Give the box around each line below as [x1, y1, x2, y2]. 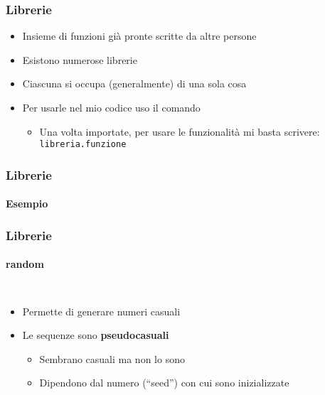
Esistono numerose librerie [22, 52, 137, 67]
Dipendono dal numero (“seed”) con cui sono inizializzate [39, 375, 289, 390]
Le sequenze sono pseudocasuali [22, 328, 169, 342]
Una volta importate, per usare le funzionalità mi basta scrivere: [39, 124, 320, 139]
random [6, 256, 44, 271]
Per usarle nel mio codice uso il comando [22, 100, 201, 114]
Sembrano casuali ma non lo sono [39, 351, 185, 366]
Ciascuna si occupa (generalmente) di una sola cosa [22, 76, 247, 91]
